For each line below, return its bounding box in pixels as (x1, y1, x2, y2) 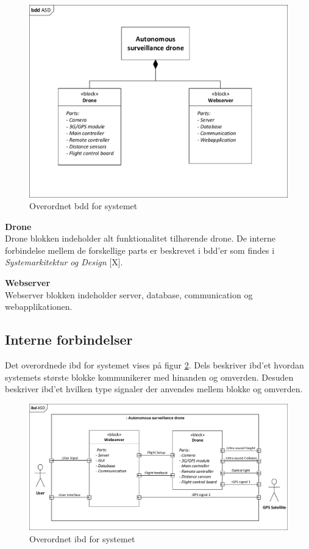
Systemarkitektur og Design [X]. (5, 256, 123, 268)
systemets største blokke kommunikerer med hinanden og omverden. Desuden (5, 370, 294, 383)
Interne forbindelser (5, 330, 133, 349)
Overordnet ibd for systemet (29, 532, 135, 545)
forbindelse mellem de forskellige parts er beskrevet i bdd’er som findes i (5, 243, 275, 256)
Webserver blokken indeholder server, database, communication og (5, 288, 253, 301)
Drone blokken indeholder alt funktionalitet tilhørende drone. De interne (5, 232, 275, 245)
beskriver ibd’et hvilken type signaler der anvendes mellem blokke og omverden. (5, 382, 303, 395)
